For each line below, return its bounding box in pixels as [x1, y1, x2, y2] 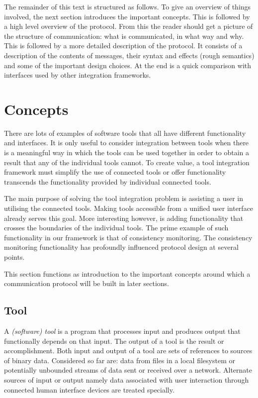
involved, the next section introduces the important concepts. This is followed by [4, 11, 250, 21]
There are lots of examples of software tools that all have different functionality [4, 127, 246, 138]
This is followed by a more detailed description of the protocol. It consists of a [4, 40, 243, 51]
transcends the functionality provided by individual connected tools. [4, 176, 211, 187]
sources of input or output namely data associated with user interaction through [4, 374, 249, 385]
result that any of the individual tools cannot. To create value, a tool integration [4, 157, 250, 167]
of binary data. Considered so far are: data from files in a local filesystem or [4, 355, 235, 365]
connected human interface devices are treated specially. [4, 384, 174, 395]
